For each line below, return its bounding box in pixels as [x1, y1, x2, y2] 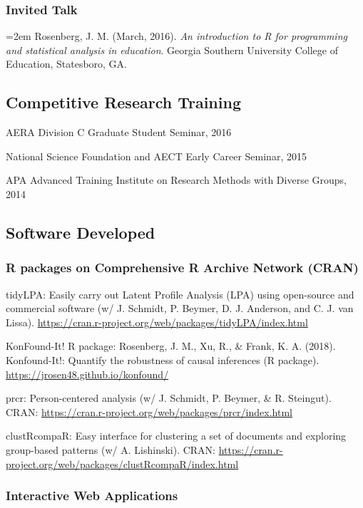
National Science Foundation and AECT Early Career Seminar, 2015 [6, 148, 307, 163]
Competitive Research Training [6, 91, 241, 113]
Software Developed [6, 221, 155, 243]
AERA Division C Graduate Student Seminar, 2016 [6, 125, 232, 140]
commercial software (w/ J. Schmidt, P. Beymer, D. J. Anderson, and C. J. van [6, 301, 354, 316]
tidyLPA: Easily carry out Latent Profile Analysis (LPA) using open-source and [6, 286, 354, 301]
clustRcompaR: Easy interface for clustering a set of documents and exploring [6, 428, 347, 443]
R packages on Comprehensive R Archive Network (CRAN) [6, 259, 359, 276]
